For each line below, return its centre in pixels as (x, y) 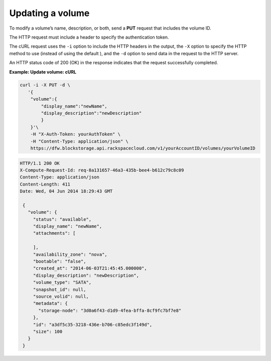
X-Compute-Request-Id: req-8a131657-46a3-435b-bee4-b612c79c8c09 (102, 170)
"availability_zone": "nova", (70, 254)
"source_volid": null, (61, 297)
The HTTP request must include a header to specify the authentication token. (89, 37)
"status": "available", (62, 219)
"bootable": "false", (59, 261)
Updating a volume (49, 13)
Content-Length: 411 (45, 184)
